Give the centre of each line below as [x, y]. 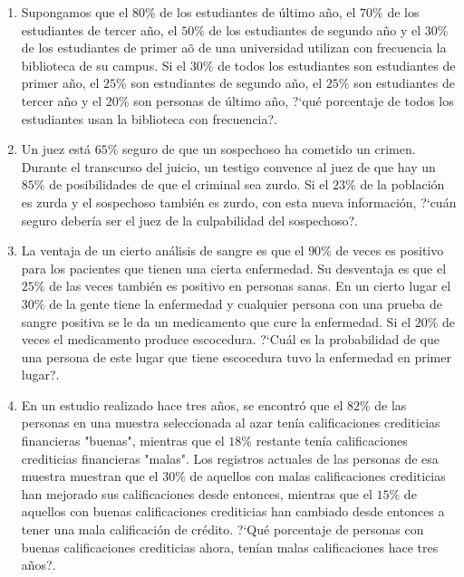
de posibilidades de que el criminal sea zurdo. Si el [189, 184]
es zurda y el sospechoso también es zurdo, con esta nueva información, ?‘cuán [239, 202]
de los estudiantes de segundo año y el [315, 29]
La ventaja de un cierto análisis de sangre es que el [163, 250]
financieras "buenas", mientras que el [123, 441]
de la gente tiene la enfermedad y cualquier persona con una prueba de [246, 303]
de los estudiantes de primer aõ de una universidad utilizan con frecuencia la [234, 48]
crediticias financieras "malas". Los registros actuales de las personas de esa [230, 458]
